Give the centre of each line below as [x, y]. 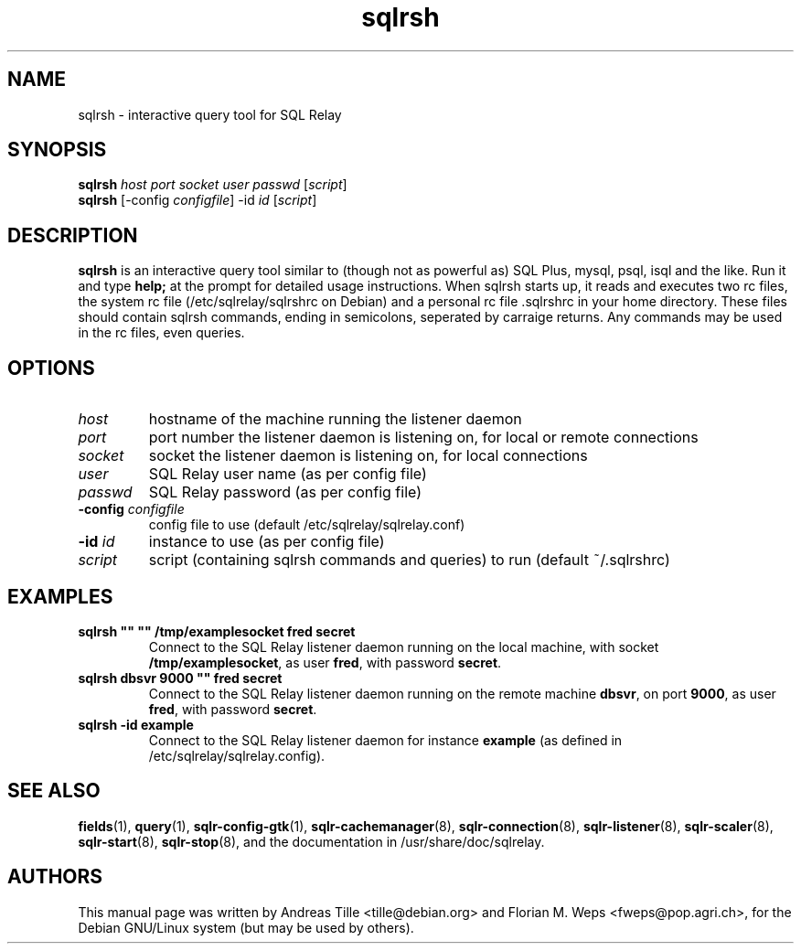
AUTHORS [55, 877]
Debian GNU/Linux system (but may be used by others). [246, 927]
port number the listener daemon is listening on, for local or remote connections [423, 438]
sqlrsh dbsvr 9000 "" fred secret [180, 678]
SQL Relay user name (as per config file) [288, 474]
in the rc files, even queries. [161, 333]
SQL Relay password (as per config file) [285, 492]
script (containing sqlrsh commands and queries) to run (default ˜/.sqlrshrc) [409, 560]
